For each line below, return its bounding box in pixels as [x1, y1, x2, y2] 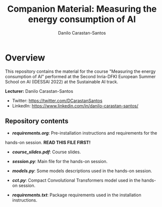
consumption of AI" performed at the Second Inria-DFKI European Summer [5, 73, 156, 79]
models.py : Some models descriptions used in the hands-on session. [12, 167, 152, 174]
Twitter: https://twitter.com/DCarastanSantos [12, 98, 102, 103]
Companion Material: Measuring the [7, 3, 157, 15]
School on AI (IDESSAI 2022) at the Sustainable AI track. [5, 79, 119, 84]
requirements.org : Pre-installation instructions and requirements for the [12, 130, 158, 136]
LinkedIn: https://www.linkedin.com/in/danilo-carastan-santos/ [12, 103, 139, 108]
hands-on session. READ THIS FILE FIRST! [5, 139, 91, 145]
